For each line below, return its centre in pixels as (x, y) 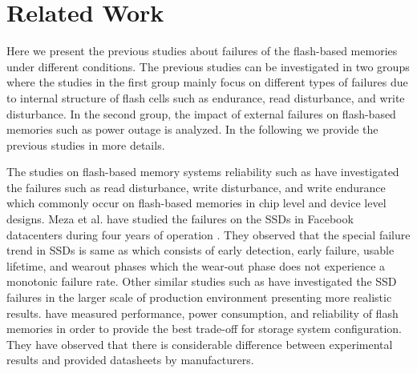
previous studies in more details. (86, 144)
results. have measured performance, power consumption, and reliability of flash (202, 313)
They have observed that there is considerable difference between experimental (200, 344)
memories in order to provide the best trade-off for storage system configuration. (204, 329)
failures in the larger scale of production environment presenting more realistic (199, 297)
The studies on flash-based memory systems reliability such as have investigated (203, 172)
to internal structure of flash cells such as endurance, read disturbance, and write (206, 97)
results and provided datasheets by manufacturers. (130, 360)
